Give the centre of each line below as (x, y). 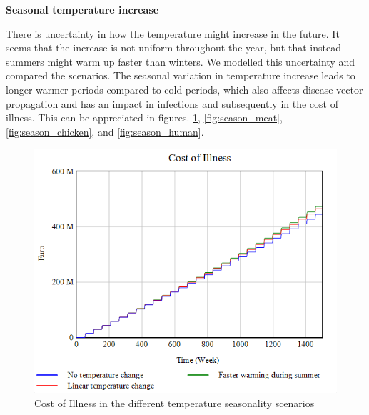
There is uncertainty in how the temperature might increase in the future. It (173, 33)
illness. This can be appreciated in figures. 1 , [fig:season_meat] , (144, 117)
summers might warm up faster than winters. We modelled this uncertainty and (181, 61)
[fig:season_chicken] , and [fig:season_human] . (105, 131)
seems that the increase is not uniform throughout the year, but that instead (173, 47)
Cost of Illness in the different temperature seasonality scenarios (175, 402)
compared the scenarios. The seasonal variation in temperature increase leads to (181, 75)
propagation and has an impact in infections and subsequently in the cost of (172, 103)
